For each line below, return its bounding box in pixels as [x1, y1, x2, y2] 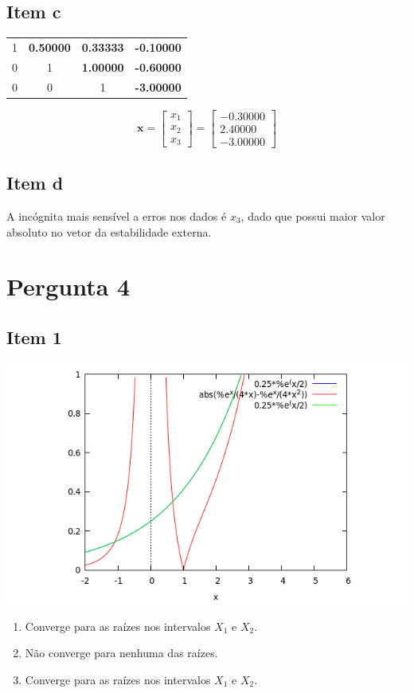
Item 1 [6, 324, 62, 349]
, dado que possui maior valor [240, 208, 385, 225]
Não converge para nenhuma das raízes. [25, 644, 218, 661]
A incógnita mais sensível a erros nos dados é [6, 208, 227, 225]
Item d [6, 170, 64, 195]
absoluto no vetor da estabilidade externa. [6, 223, 212, 240]
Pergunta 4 [6, 270, 131, 303]
